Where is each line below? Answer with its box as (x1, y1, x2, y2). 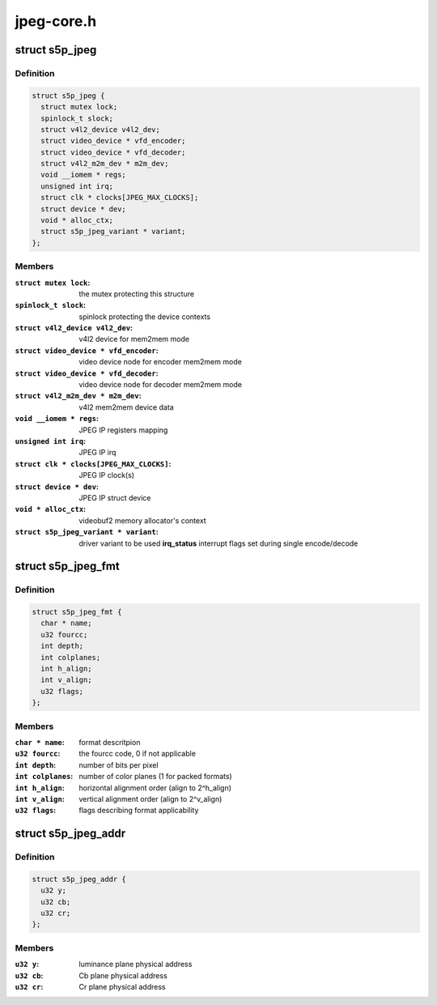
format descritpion (78, 737, 141, 747)
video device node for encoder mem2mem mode (78, 357, 242, 367)
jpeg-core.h (15, 12, 97, 30)
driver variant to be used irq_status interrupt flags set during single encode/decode (78, 539, 359, 548)
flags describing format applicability (78, 806, 199, 815)
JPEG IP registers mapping (78, 425, 168, 435)
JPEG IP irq (78, 448, 117, 458)
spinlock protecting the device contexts (78, 312, 210, 322)
